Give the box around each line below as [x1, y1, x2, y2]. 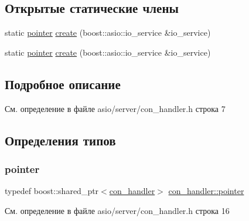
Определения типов [5, 131, 116, 149]
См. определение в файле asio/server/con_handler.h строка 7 [5, 102, 226, 114]
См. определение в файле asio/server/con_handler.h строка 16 [5, 204, 230, 216]
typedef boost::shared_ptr [5, 185, 99, 197]
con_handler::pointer [168, 185, 244, 197]
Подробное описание [5, 74, 121, 93]
